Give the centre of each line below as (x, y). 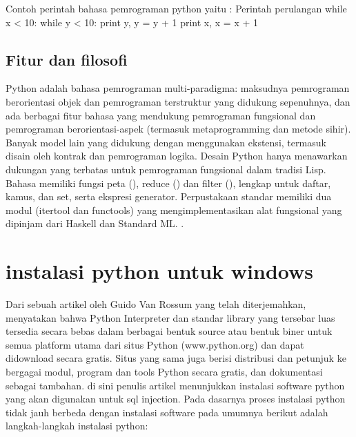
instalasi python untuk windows (159, 271)
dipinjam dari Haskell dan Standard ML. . (95, 223)
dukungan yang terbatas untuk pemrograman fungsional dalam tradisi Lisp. (166, 169)
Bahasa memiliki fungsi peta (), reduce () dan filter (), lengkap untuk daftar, (168, 183)
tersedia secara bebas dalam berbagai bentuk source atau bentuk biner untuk (169, 331)
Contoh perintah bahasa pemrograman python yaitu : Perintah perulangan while (176, 8)
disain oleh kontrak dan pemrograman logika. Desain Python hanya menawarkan (177, 156)
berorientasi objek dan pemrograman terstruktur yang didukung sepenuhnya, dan (178, 101)
